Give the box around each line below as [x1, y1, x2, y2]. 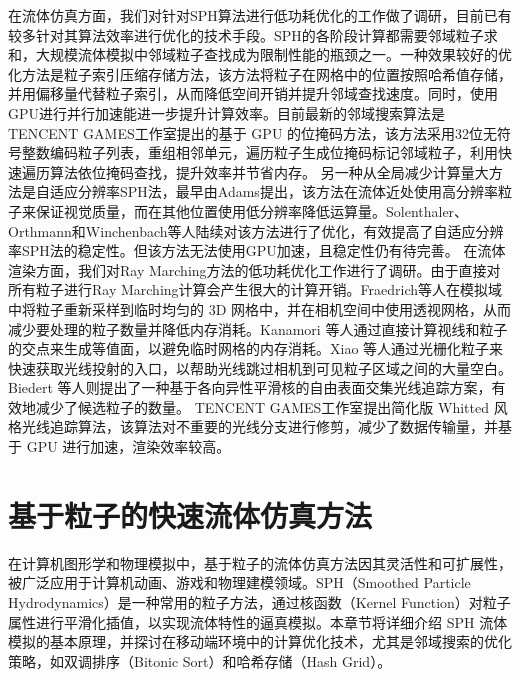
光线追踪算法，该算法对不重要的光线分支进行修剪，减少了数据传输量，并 [21, 416, 498, 437]
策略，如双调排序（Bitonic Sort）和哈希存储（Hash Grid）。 [8, 650, 392, 671]
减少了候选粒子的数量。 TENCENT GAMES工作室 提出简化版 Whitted [35, 396, 489, 417]
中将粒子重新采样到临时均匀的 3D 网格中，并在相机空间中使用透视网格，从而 [8, 298, 512, 319]
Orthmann [8, 220, 72, 241]
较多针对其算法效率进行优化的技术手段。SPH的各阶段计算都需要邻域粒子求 [8, 24, 498, 45]
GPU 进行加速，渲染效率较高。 [26, 436, 231, 457]
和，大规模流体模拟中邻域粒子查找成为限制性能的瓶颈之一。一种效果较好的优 [8, 44, 512, 65]
